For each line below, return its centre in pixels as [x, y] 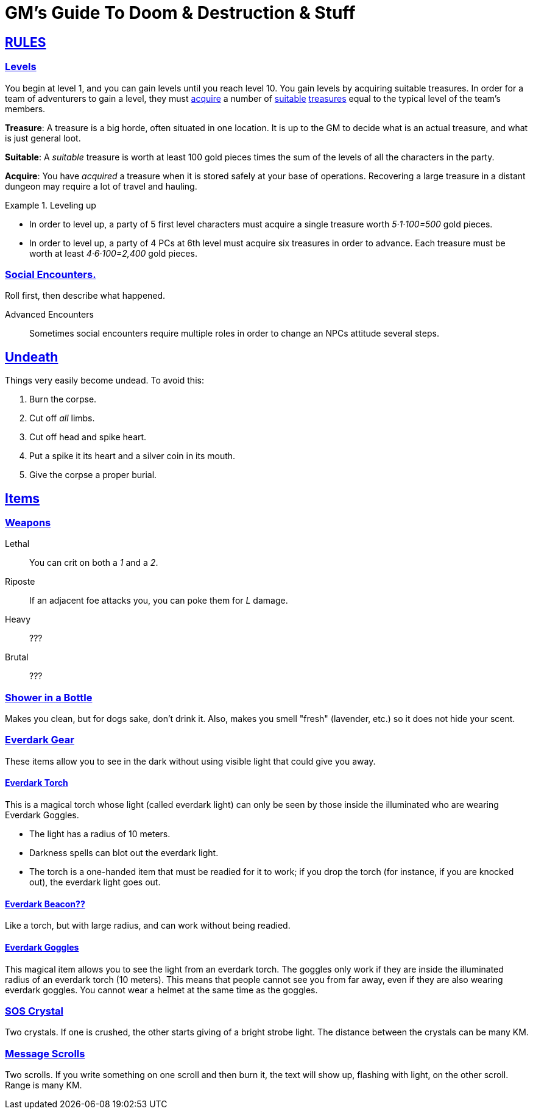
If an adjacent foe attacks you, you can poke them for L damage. [159, 601]
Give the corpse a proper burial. [93, 475]
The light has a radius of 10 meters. [100, 834]
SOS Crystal [34, 1011]
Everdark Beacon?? [45, 904]
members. [25, 109]
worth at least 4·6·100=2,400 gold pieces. [113, 253]
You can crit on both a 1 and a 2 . [94, 563]
